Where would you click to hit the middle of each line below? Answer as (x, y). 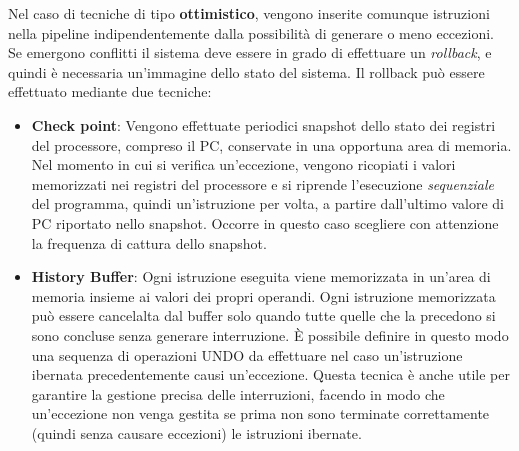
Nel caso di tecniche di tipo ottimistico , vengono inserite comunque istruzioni (249, 13)
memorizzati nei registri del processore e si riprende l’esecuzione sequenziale (263, 183)
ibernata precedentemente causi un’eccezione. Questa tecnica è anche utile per (270, 374)
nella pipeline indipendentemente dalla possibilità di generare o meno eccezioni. (251, 32)
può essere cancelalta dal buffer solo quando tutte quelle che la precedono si (263, 315)
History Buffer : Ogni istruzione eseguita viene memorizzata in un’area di (261, 276)
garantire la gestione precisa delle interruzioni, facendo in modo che (238, 393)
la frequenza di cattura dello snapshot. (149, 242)
